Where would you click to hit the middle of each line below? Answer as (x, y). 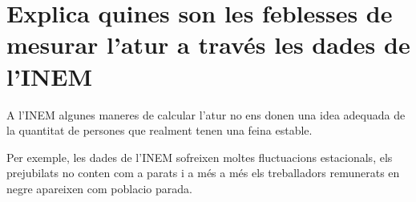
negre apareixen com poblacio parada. (99, 188)
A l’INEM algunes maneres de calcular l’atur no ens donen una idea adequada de (206, 114)
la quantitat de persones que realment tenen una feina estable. (160, 130)
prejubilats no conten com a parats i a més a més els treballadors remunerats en (203, 173)
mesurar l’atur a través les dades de (208, 44)
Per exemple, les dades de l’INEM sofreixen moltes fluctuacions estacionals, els (200, 157)
